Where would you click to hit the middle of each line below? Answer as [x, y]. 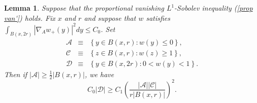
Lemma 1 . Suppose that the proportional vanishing [84, 8]
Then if [16, 74]
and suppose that [110, 18]
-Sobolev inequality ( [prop [214, 8]
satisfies [158, 18]
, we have [99, 74]
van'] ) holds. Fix [30, 18]
